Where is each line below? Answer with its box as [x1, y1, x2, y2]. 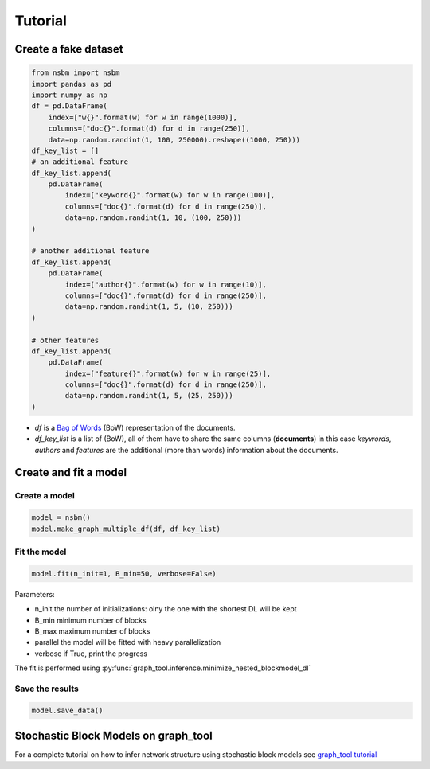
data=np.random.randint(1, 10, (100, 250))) [64, 213, 242, 222]
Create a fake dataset [14, 42, 123, 56]
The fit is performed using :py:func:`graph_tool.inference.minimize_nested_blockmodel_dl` [14, 663, 311, 673]
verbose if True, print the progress [34, 649, 147, 658]
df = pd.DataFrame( [31, 102, 107, 111]
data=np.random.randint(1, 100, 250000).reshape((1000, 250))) [48, 135, 301, 144]
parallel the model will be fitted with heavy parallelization [34, 638, 221, 647]
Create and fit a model [14, 466, 127, 479]
